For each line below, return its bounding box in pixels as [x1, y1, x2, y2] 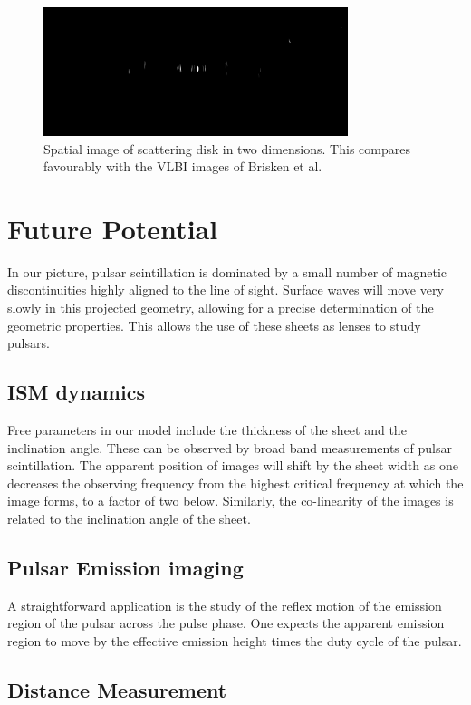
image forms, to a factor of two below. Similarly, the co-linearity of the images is [7, 491, 454, 510]
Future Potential [7, 209, 218, 246]
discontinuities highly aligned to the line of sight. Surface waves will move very [7, 280, 444, 299]
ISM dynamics [7, 378, 145, 406]
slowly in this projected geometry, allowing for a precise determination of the [7, 298, 434, 317]
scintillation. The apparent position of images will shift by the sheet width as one [7, 456, 458, 475]
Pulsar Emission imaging [7, 553, 244, 581]
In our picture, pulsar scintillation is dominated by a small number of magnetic [7, 262, 447, 281]
